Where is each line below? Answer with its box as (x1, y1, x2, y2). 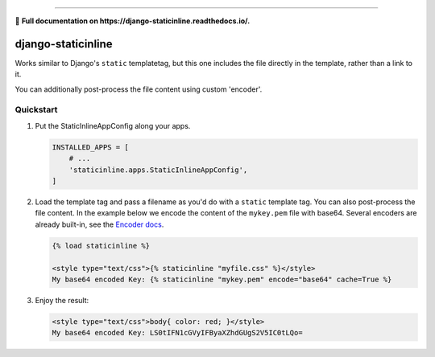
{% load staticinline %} (52, 241, 151, 250)
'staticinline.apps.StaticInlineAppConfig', (68, 165, 248, 174)
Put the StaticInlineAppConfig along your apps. (35, 121, 191, 130)
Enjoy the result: (35, 295, 89, 305)
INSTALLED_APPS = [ (52, 142, 129, 152)
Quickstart (14, 105, 58, 116)
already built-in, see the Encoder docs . (35, 220, 164, 229)
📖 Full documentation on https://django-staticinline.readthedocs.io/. (14, 16, 251, 26)
